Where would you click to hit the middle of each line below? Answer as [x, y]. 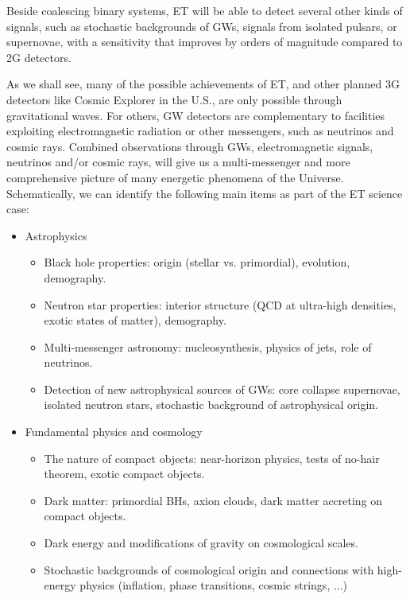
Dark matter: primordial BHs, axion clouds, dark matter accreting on [213, 500]
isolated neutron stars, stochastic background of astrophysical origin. [211, 405]
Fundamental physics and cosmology [114, 432]
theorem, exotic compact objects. [124, 474]
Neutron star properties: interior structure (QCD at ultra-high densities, [220, 304]
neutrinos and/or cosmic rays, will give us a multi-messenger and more [178, 162]
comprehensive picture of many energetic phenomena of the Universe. [175, 177]
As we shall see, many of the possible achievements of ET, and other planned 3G [203, 84]
